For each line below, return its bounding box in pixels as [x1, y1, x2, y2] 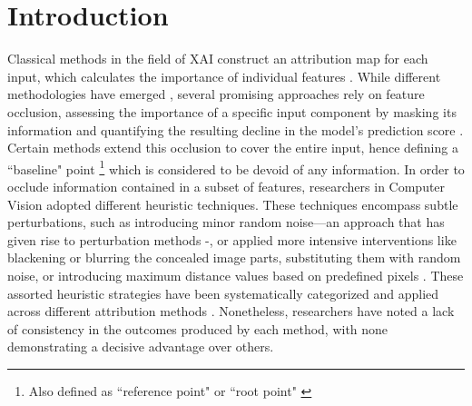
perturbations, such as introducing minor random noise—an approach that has [7, 213, 445, 232]
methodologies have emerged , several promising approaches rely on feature [7, 84, 425, 104]
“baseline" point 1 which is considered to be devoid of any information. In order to [7, 156, 465, 178]
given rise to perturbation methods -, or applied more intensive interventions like [7, 230, 457, 249]
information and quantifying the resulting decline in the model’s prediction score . [7, 120, 464, 139]
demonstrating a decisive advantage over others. [7, 337, 274, 356]
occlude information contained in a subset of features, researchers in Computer [7, 176, 446, 195]
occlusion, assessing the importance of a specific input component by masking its [7, 102, 457, 121]
